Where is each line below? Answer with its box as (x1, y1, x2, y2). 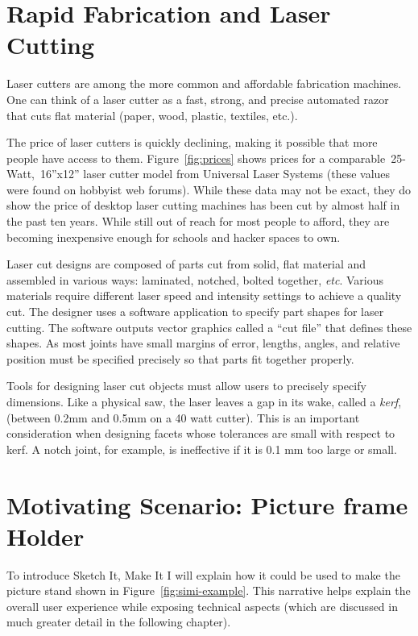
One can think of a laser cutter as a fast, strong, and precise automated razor (6, 90, 389, 107)
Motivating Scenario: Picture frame (6, 488, 408, 521)
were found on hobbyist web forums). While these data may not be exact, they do (6, 181, 411, 197)
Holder (6, 519, 85, 552)
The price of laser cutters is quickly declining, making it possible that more (6, 134, 378, 151)
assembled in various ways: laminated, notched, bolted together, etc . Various (6, 271, 383, 288)
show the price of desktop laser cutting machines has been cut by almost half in (6, 197, 400, 214)
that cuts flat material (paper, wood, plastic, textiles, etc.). (6, 106, 298, 123)
